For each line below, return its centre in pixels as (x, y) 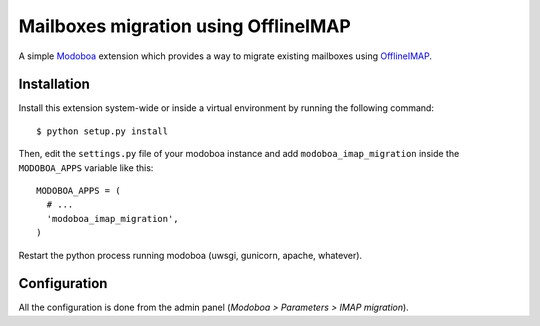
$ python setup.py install (102, 131)
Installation (54, 84)
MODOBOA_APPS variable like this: (86, 167)
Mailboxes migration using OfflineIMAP (185, 26)
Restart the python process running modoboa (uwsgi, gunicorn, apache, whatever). (190, 255)
